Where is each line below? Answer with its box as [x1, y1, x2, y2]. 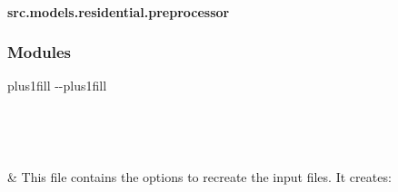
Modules [7, 41, 71, 63]
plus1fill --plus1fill [7, 76, 107, 95]
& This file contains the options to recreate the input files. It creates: [7, 168, 392, 187]
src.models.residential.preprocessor [7, 2, 230, 21]
